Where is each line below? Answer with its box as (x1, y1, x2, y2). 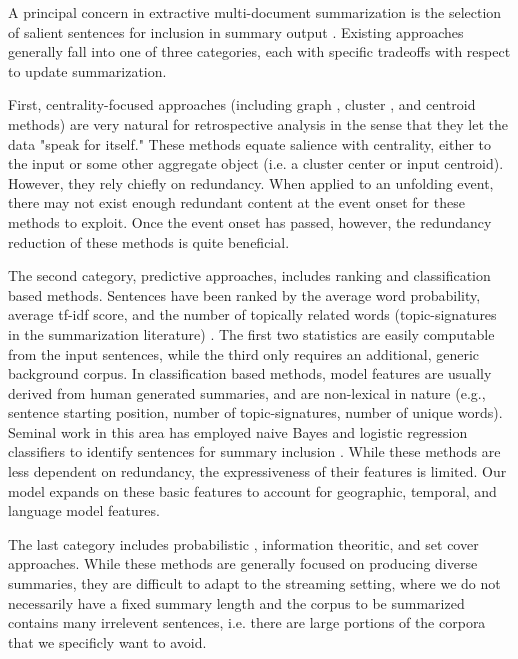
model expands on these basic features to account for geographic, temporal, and (8, 480, 497, 501)
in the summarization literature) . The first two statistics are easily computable (8, 323, 495, 344)
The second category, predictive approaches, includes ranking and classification (8, 265, 491, 286)
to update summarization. (8, 60, 167, 81)
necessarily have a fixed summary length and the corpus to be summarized (8, 592, 465, 613)
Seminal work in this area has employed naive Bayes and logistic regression (8, 421, 468, 442)
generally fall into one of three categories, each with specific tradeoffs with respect (8, 41, 511, 62)
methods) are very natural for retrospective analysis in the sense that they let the (8, 113, 509, 134)
